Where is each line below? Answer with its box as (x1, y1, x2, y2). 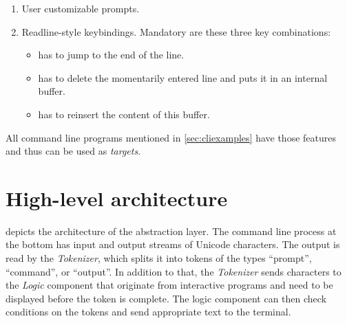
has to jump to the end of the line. (38, 47, 185, 62)
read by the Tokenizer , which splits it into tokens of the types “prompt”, (6, 251, 312, 265)
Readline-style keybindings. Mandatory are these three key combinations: (21, 24, 331, 38)
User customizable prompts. (21, 1, 140, 15)
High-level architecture (6, 183, 228, 212)
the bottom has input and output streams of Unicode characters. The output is (6, 237, 340, 252)
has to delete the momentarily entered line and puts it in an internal (38, 70, 328, 85)
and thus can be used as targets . (6, 144, 141, 158)
